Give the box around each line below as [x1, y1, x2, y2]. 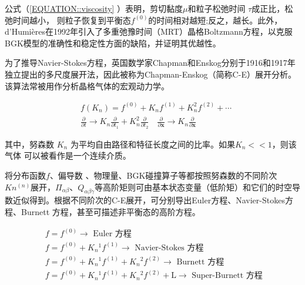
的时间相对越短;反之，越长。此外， [148, 14, 283, 26]
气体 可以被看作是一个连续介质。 [5, 149, 131, 162]
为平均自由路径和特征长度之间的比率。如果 [70, 138, 235, 150]
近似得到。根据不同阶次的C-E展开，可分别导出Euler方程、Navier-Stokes [12, 194, 285, 206]
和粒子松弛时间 [187, 2, 246, 14]
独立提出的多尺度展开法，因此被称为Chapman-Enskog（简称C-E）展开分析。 [5, 68, 296, 80]
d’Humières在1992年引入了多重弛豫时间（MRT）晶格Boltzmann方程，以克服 [5, 25, 293, 38]
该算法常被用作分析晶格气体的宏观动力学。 [5, 79, 169, 92]
